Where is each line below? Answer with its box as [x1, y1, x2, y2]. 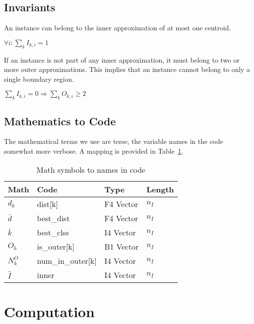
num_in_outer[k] [37, 255, 97, 266]
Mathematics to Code [4, 113, 116, 128]
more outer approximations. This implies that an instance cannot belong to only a [4, 64, 250, 74]
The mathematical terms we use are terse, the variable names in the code [4, 136, 223, 146]
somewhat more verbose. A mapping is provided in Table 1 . [4, 145, 184, 156]
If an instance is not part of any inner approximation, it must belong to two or [4, 54, 240, 65]
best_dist [37, 212, 70, 224]
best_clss [37, 226, 69, 238]
